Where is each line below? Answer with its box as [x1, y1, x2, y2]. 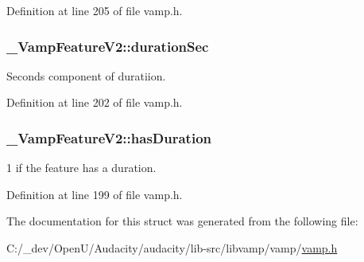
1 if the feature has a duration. [6, 159, 157, 176]
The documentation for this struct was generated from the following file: [6, 213, 358, 229]
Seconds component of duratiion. [6, 67, 166, 84]
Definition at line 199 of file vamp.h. [6, 186, 183, 202]
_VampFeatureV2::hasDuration [6, 127, 211, 147]
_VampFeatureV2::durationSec [6, 36, 209, 56]
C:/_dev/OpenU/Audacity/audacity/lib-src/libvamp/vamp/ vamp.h [6, 240, 338, 256]
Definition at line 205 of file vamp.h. [6, 2, 183, 18]
